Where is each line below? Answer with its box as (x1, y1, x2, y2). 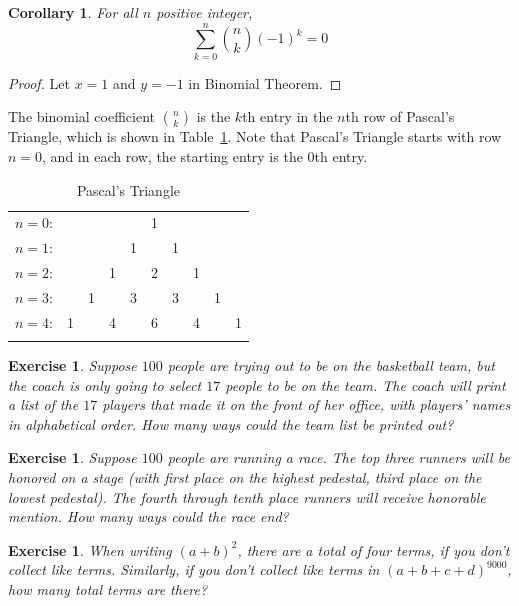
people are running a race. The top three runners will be (167, 447, 510, 468)
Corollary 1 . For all (8, 2, 138, 22)
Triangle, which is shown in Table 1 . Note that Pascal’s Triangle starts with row (8, 126, 502, 147)
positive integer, (156, 2, 253, 22)
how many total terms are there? (8, 579, 208, 599)
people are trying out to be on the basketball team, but (167, 355, 495, 376)
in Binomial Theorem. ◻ (188, 72, 342, 93)
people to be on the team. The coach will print (225, 374, 506, 395)
